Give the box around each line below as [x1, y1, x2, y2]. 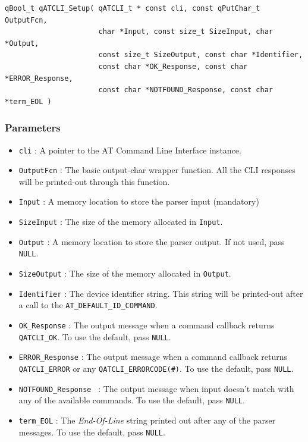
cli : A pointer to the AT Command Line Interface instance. [18, 143, 241, 156]
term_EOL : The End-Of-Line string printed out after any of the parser [18, 414, 276, 426]
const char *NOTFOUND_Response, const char [98, 86, 274, 95]
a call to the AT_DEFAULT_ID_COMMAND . [18, 299, 158, 311]
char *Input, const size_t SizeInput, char [98, 27, 274, 36]
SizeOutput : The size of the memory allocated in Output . [18, 267, 231, 280]
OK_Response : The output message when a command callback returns [18, 319, 275, 331]
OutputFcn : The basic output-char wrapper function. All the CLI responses [18, 164, 296, 176]
